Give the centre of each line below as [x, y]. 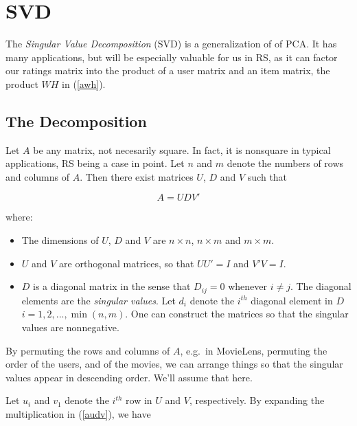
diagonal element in [292, 300]
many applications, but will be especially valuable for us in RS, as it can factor [172, 57]
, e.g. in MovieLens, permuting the [254, 350]
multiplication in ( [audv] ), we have [78, 413]
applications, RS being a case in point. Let [95, 163]
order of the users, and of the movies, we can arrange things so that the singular [174, 364]
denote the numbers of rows [285, 163]
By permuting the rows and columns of [88, 350]
